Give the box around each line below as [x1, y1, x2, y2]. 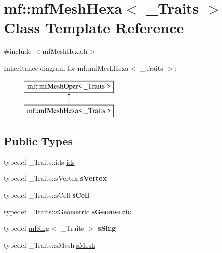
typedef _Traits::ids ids [4, 156, 75, 167]
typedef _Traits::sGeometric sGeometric [4, 206, 131, 216]
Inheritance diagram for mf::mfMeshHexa [4, 62, 129, 73]
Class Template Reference [4, 17, 184, 38]
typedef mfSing [4, 223, 50, 233]
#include [4, 46, 32, 56]
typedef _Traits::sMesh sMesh [4, 239, 95, 250]
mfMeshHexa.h [42, 46, 88, 56]
